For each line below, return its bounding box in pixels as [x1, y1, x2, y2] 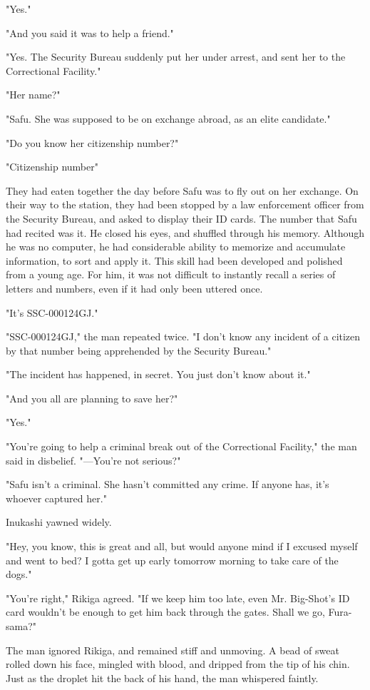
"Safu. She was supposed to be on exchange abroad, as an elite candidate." [6, 111, 331, 126]
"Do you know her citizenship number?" [6, 135, 179, 150]
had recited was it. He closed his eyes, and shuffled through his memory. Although [6, 225, 365, 240]
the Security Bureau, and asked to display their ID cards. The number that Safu [6, 210, 357, 225]
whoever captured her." [6, 490, 107, 505]
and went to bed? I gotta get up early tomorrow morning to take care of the [6, 552, 339, 567]
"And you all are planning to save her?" [6, 390, 178, 405]
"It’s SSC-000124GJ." [6, 305, 98, 320]
